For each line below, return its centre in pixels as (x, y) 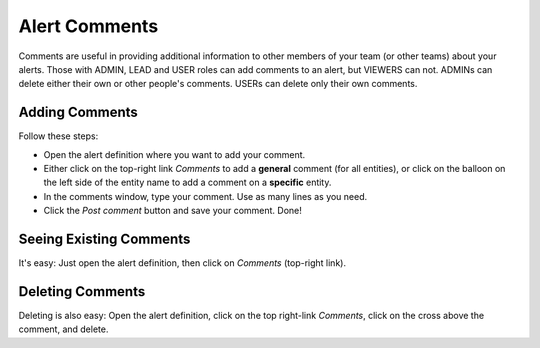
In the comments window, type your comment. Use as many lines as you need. (205, 196)
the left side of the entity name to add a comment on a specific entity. (187, 182)
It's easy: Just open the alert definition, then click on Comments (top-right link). (182, 263)
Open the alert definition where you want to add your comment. (174, 154)
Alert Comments (88, 26)
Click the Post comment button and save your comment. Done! (172, 211)
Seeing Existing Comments (104, 239)
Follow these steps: (58, 136)
